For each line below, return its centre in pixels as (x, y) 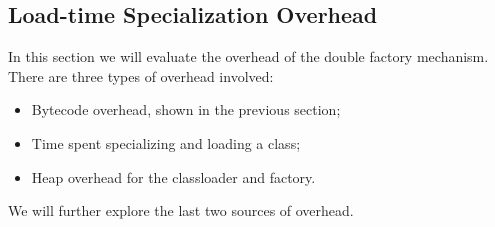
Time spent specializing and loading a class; (166, 142)
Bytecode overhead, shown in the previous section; (186, 109)
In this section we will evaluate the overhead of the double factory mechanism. (248, 56)
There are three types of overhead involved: (141, 75)
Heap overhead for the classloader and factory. (173, 176)
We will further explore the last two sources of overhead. (181, 210)
